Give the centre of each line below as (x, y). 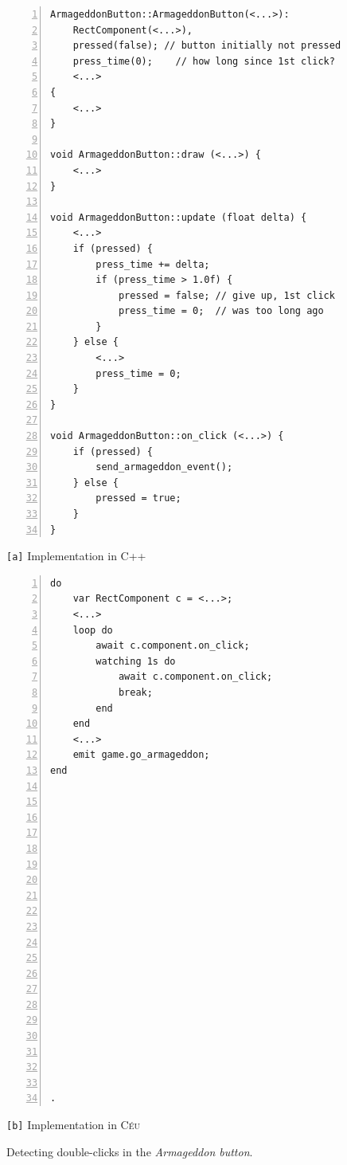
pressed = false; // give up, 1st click (226, 295)
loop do (93, 630)
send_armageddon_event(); (164, 467)
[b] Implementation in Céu (74, 1125)
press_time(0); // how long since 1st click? (204, 61)
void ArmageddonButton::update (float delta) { (179, 217)
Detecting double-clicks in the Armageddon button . (130, 1151)
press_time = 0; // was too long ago (221, 311)
